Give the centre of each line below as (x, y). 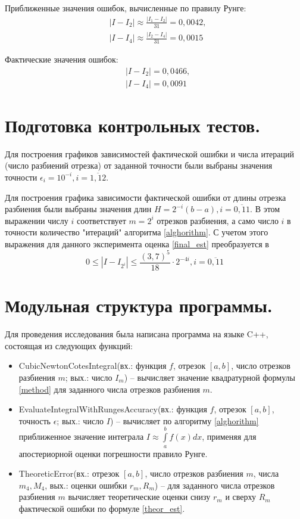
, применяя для (229, 436)
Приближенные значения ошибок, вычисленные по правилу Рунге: (126, 8)
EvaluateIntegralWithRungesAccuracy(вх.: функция (113, 409)
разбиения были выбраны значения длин (78, 209)
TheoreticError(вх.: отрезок (69, 473)
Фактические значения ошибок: (62, 59)
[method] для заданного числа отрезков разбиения (109, 389)
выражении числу (37, 220)
